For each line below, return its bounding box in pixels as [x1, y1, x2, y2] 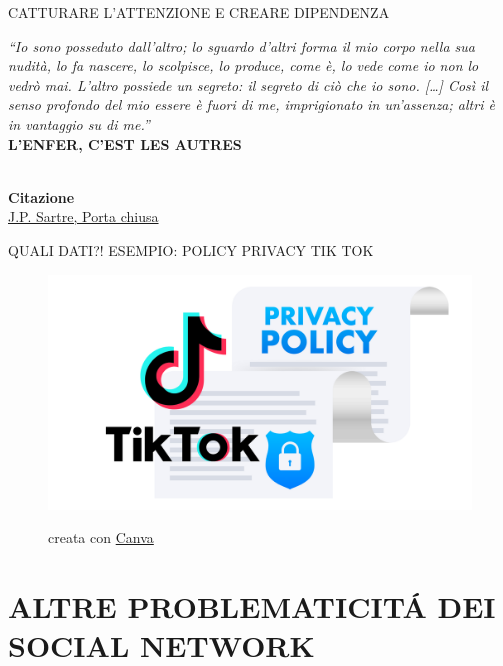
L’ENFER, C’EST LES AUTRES [8, 133, 242, 154]
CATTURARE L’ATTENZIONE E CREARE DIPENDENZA [8, 2, 390, 22]
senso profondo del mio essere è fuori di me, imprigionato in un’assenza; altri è [8, 94, 495, 115]
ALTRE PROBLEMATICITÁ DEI [8, 586, 496, 627]
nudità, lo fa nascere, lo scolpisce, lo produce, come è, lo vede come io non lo [8, 55, 479, 76]
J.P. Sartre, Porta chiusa [8, 206, 159, 227]
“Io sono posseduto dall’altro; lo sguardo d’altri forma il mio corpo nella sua [8, 35, 475, 56]
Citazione [8, 186, 75, 207]
